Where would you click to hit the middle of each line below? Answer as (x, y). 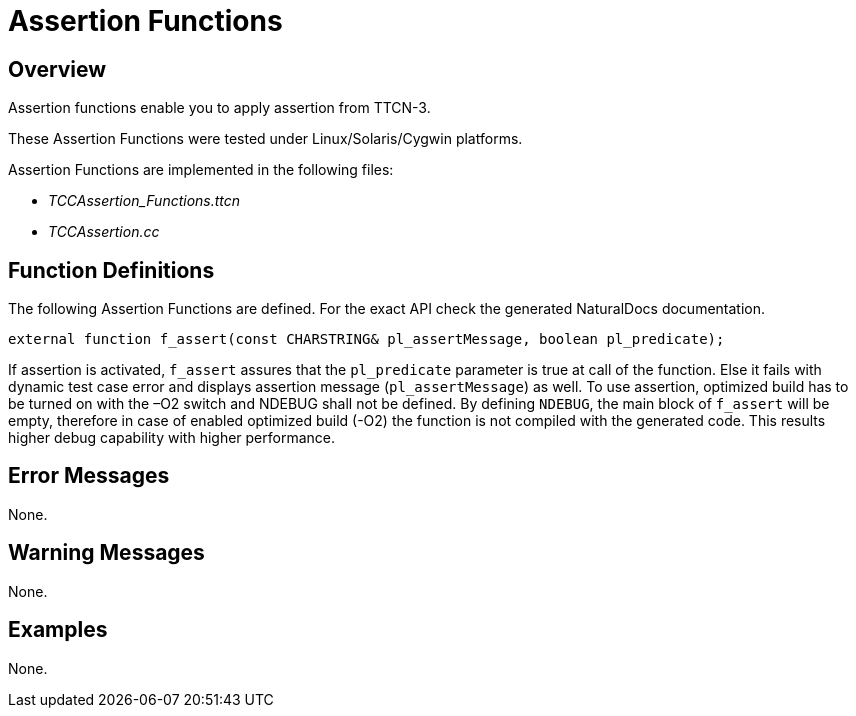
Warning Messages (106, 553)
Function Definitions (111, 270)
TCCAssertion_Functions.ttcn (144, 201)
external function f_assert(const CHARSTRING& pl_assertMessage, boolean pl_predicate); (366, 339)
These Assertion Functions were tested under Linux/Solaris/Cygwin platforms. (265, 139)
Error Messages (89, 476)
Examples (58, 630)
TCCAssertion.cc (104, 232)
